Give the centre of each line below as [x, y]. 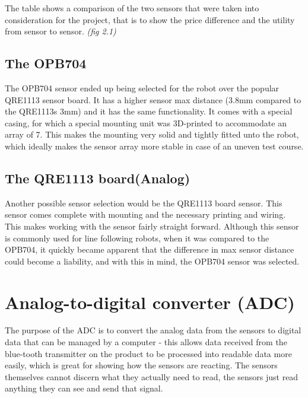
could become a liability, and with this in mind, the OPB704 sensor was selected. [152, 261]
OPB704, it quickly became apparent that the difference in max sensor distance [150, 249]
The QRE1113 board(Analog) [98, 178]
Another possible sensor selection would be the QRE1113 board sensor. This [144, 203]
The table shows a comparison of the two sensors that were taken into [132, 8]
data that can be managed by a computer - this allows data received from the [146, 342]
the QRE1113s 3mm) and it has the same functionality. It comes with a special [149, 111]
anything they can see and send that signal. [84, 388]
